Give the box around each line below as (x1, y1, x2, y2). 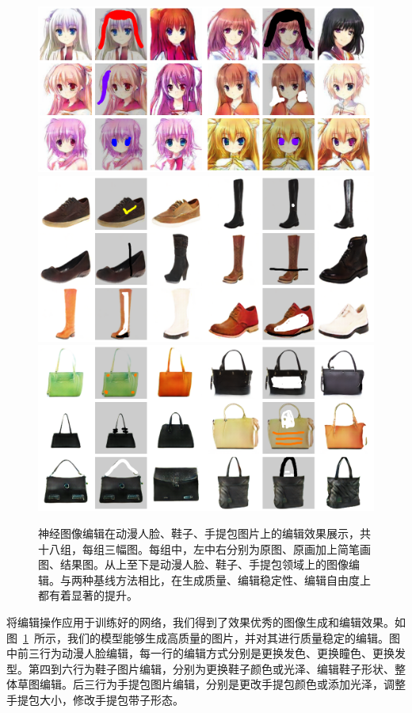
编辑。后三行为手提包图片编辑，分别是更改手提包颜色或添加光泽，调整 (39, 676, 406, 692)
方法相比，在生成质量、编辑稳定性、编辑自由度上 (115, 571, 371, 588)
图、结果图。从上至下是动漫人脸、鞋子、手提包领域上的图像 (38, 556, 349, 573)
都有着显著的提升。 (38, 587, 138, 604)
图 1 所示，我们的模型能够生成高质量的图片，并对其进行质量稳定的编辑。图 (6, 629, 400, 646)
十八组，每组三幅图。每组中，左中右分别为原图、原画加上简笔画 (38, 540, 371, 557)
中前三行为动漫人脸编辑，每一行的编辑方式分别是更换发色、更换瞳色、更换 (6, 645, 395, 661)
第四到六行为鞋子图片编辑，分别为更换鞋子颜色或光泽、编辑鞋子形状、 (28, 660, 395, 677)
